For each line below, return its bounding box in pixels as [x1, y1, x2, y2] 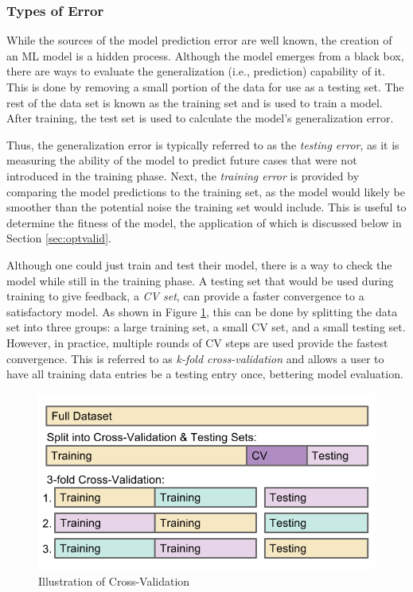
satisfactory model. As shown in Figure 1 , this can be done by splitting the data [6, 303, 398, 319]
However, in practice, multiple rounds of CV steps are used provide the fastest [6, 334, 388, 350]
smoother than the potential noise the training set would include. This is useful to [6, 199, 407, 215]
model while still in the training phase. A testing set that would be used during [6, 272, 394, 288]
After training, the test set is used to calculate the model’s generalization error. [6, 110, 394, 126]
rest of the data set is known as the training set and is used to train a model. [6, 94, 383, 110]
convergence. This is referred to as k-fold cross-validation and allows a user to [6, 350, 384, 366]
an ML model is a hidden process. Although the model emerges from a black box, [6, 47, 404, 64]
